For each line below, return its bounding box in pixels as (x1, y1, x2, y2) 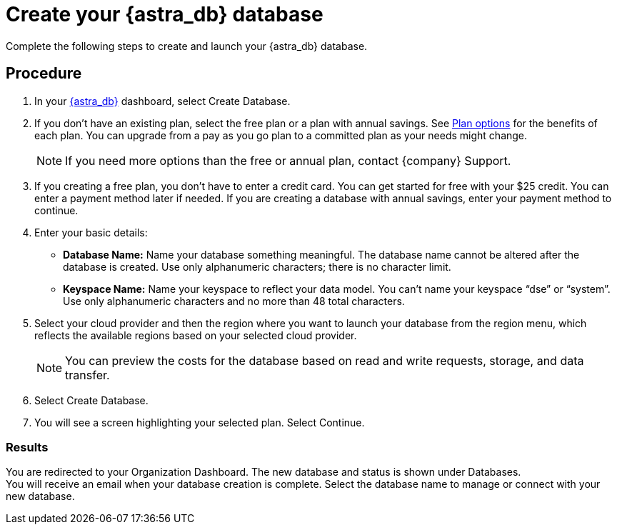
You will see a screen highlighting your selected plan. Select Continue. (34, 416, 365, 429)
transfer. (65, 367, 110, 382)
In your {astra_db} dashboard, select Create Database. (34, 94, 291, 107)
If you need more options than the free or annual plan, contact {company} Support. (65, 153, 511, 168)
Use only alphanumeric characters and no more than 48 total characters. (63, 294, 405, 307)
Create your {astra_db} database (6, 2, 323, 26)
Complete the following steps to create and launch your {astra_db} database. (6, 39, 368, 52)
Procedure (6, 64, 82, 83)
